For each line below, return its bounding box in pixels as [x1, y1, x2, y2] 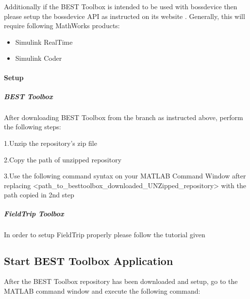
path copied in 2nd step [4, 190, 74, 200]
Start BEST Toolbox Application [4, 253, 173, 268]
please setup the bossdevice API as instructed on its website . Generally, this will [4, 11, 245, 21]
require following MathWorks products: [4, 20, 120, 31]
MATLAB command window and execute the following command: [4, 285, 200, 296]
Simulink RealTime [15, 36, 73, 47]
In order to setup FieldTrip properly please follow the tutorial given [4, 229, 205, 240]
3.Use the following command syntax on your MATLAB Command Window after [4, 171, 246, 181]
